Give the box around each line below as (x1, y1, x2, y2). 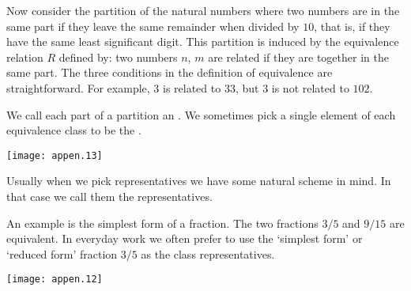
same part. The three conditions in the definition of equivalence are (6, 64, 333, 81)
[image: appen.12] (6, 274, 103, 285)
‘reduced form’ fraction (6, 245, 118, 262)
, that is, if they (314, 17, 390, 34)
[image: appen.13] (6, 149, 103, 161)
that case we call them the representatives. (6, 188, 213, 204)
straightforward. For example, (6, 79, 150, 96)
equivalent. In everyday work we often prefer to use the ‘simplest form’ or (6, 230, 363, 247)
